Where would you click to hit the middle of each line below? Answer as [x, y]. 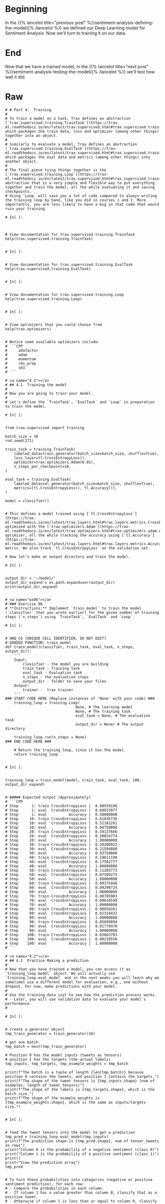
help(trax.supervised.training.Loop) [44, 299]
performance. [18, 1003]
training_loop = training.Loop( [47, 703]
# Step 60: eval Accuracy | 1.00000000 [61, 892]
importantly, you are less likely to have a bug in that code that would [82, 204]
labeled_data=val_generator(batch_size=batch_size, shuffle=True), [84, 484]
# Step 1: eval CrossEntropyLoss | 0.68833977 [61, 810]
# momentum [21, 359]
